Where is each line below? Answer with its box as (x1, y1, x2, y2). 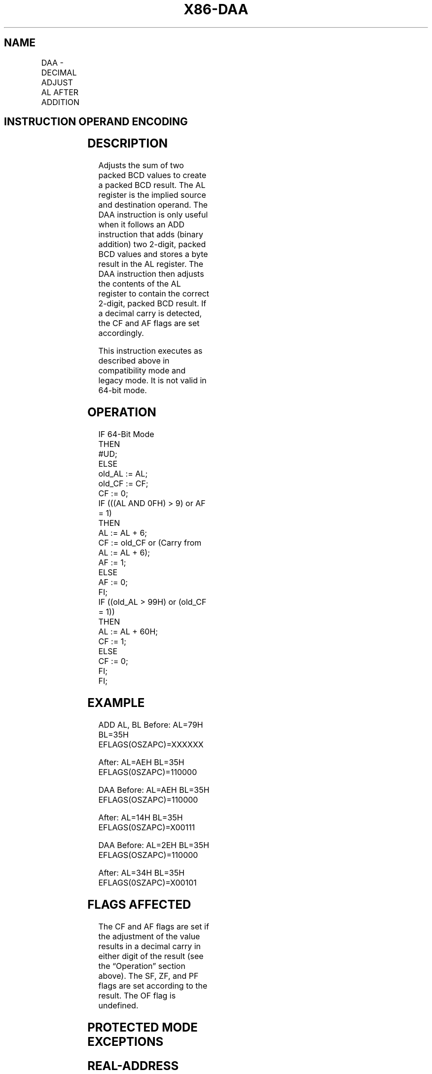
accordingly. (98, 328, 144, 338)
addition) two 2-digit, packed (98, 239, 206, 250)
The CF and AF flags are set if (98, 921, 209, 931)
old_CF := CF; (98, 479, 148, 489)
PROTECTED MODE (87, 1020, 198, 1035)
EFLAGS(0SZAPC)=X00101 (98, 877, 197, 888)
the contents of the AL (98, 279, 181, 289)
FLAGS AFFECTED (87, 897, 191, 912)
